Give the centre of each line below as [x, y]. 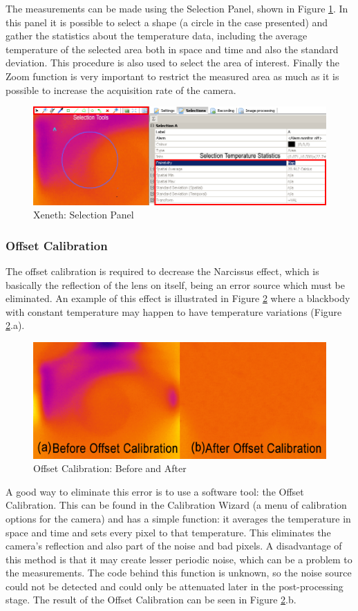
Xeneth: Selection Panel [84, 215]
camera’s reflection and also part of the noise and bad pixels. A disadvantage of [174, 546]
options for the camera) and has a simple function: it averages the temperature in [178, 518]
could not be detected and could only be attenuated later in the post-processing [175, 586]
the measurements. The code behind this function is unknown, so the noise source [179, 573]
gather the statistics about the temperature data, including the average [157, 36]
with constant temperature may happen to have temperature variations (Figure [174, 311]
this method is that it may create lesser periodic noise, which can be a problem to [179, 559]
